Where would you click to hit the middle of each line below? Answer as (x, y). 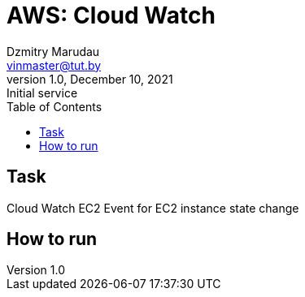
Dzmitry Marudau (53, 51)
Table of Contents (54, 106)
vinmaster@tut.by (54, 65)
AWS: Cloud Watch (111, 15)
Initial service (42, 93)
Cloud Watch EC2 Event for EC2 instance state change (153, 208)
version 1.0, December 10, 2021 (90, 79)
